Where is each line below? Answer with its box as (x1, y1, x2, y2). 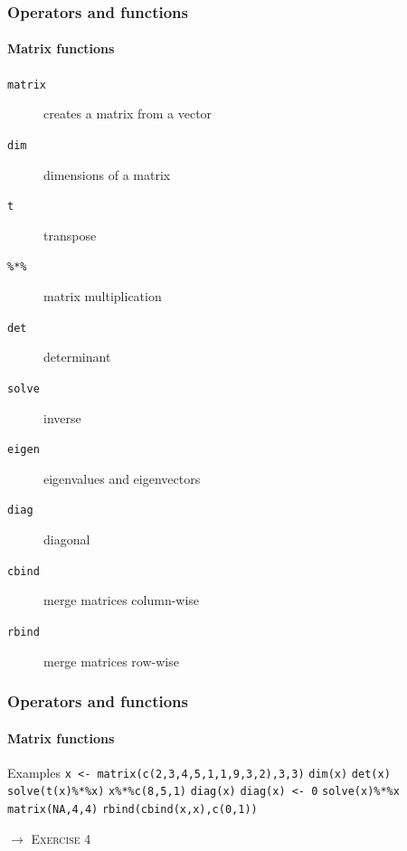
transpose (43, 225, 97, 244)
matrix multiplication (43, 287, 162, 306)
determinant (43, 347, 111, 366)
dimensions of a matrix (43, 165, 171, 184)
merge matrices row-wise (43, 651, 179, 670)
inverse (43, 408, 81, 427)
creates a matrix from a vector (43, 104, 213, 123)
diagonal (43, 530, 90, 549)
